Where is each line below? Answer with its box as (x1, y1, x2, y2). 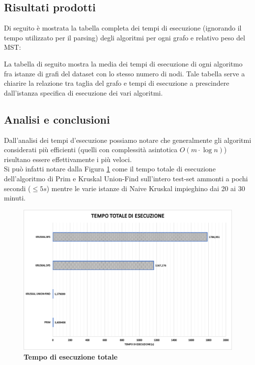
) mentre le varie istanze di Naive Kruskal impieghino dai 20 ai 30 (46, 183, 245, 193)
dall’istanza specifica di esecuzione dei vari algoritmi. (4, 87, 163, 98)
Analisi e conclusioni (4, 111, 110, 127)
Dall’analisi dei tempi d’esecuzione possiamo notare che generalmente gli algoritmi (4, 134, 252, 145)
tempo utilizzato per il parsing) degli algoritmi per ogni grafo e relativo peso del (4, 32, 245, 42)
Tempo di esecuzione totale (24, 351, 118, 362)
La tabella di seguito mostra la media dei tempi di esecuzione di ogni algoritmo (4, 58, 243, 68)
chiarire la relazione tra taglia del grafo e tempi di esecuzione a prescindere (4, 78, 229, 88)
